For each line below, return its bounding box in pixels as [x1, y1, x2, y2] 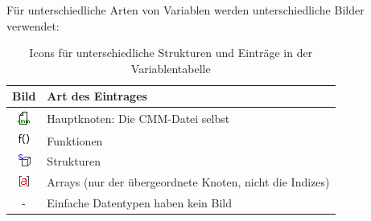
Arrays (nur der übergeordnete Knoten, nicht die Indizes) [47, 174, 330, 190]
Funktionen [47, 132, 103, 149]
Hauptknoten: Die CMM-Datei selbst [47, 110, 230, 127]
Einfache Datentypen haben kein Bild [47, 194, 233, 211]
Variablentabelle [130, 59, 211, 76]
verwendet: [6, 17, 60, 34]
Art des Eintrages [47, 88, 147, 104]
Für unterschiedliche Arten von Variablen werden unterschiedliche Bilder [6, 2, 365, 18]
